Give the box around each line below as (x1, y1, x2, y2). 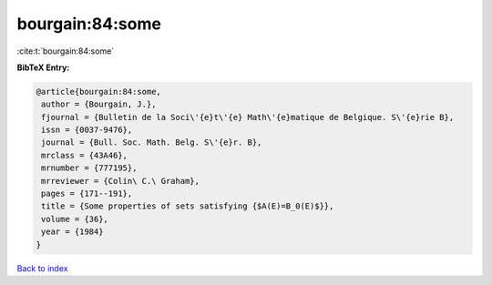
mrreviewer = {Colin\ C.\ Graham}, (41, 176, 200, 186)
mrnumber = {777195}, (41, 163, 138, 173)
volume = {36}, (41, 214, 109, 224)
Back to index (16, 262, 68, 273)
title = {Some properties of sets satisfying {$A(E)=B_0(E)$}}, (41, 201, 334, 211)
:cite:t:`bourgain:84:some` (16, 46, 115, 56)
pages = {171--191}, (41, 188, 133, 199)
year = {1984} (41, 227, 104, 237)
